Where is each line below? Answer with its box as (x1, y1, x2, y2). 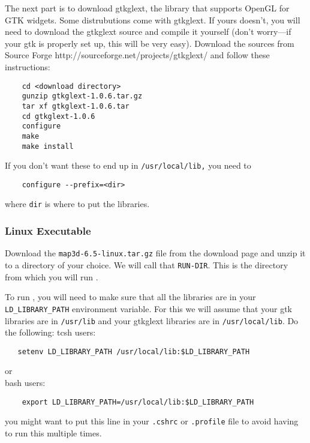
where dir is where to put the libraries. (5, 197, 150, 210)
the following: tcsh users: (5, 326, 96, 339)
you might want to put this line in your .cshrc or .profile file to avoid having (5, 415, 299, 427)
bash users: (5, 376, 46, 388)
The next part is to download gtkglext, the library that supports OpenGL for (5, 2, 290, 14)
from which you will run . (5, 270, 98, 283)
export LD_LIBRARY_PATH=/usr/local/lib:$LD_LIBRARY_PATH (22, 397, 254, 406)
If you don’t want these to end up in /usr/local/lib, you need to (5, 159, 251, 172)
